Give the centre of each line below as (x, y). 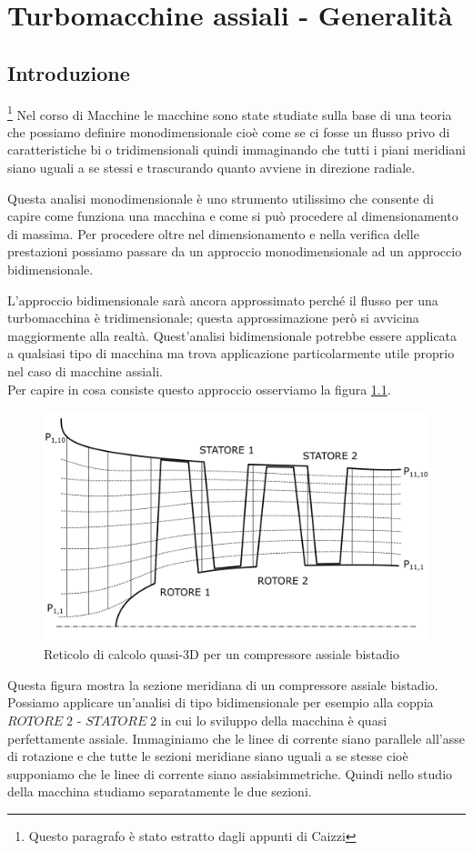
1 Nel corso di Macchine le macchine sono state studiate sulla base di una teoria (230, 113)
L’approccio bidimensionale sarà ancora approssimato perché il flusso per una (223, 300)
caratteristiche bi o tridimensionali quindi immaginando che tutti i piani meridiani (236, 150)
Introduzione (69, 72)
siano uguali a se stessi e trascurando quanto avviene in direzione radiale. (211, 168)
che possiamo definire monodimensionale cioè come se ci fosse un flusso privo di (229, 131)
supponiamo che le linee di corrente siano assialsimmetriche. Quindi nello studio (230, 773)
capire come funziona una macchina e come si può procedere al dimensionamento (233, 216)
